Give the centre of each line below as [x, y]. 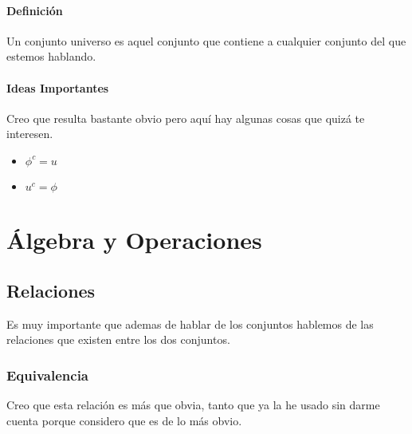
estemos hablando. [51, 56]
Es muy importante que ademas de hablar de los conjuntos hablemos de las [190, 324]
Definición [35, 10]
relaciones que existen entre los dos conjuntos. [118, 339]
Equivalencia [48, 375]
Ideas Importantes [58, 87]
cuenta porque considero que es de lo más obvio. [124, 420]
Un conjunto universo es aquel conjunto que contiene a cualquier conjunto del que [206, 40]
